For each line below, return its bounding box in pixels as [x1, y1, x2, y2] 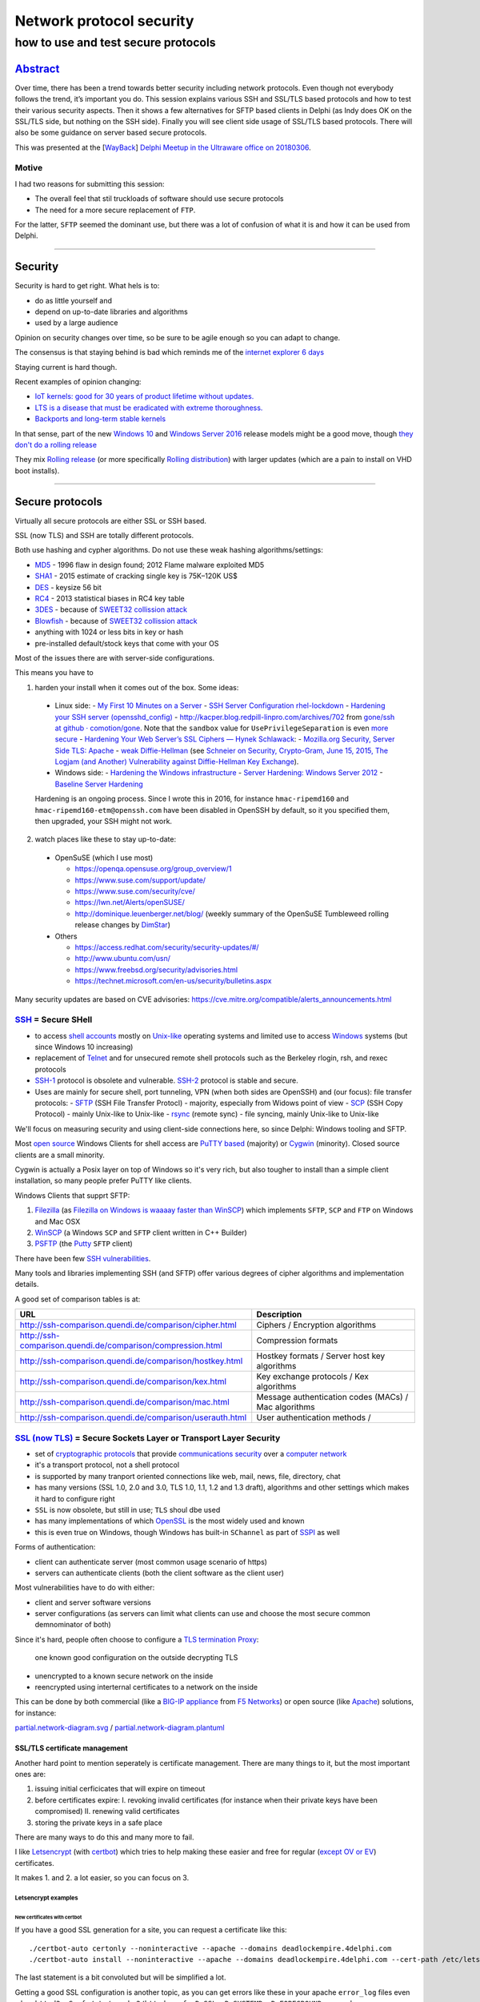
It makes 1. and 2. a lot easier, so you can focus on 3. [14, 1873, 190, 1883]
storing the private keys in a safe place [34, 1818, 163, 1827]
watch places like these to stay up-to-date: [34, 834, 176, 844]
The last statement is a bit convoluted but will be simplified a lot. [14, 1972, 226, 1982]
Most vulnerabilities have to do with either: [14, 1582, 155, 1593]
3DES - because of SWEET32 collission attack [34, 605, 188, 614]
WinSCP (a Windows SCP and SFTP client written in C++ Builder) [34, 1228, 247, 1237]
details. [14, 1280, 39, 1289]
